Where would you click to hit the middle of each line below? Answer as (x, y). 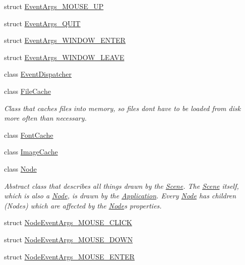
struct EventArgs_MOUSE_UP (54, 6)
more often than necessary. (45, 118)
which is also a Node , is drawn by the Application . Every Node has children (120, 196)
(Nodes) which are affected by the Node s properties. (83, 205)
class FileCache (27, 91)
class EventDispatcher (38, 74)
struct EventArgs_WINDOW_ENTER (65, 40)
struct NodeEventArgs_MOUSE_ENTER (70, 256)
